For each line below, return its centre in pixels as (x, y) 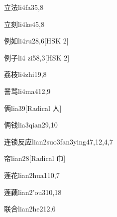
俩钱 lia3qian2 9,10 (31, 125)
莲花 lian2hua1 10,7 (32, 175)
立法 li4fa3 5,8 (24, 7)
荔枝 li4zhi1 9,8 (25, 74)
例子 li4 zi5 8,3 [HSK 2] (37, 57)
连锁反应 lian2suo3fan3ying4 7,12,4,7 (58, 141)
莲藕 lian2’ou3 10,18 (33, 192)
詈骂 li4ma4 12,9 (27, 91)
